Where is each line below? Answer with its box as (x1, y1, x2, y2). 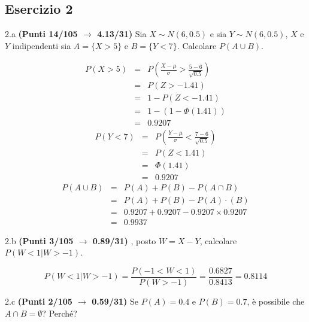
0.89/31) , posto (92, 234, 156, 247)
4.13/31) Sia (97, 28, 147, 40)
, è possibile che (247, 295, 305, 308)
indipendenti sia (12, 39, 71, 51)
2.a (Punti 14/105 (5, 28, 78, 40)
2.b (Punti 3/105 (5, 234, 74, 247)
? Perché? (42, 306, 77, 319)
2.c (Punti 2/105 (5, 295, 72, 308)
